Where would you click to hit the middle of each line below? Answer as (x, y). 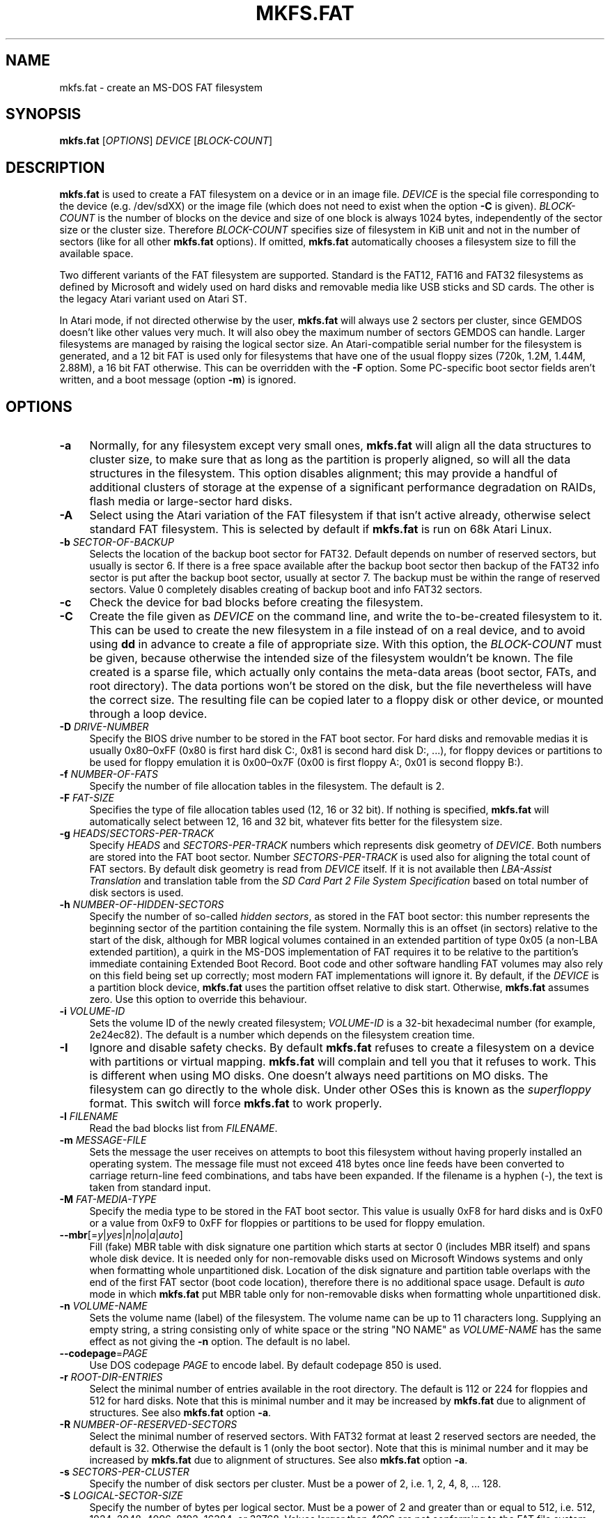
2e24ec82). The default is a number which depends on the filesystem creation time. (282, 1035)
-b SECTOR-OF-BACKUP (117, 542)
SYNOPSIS (44, 114)
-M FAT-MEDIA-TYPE (108, 1199)
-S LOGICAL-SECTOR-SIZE (121, 1496)
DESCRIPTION (55, 167)
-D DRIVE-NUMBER (104, 727)
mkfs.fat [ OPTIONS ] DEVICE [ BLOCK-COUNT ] (166, 141)
